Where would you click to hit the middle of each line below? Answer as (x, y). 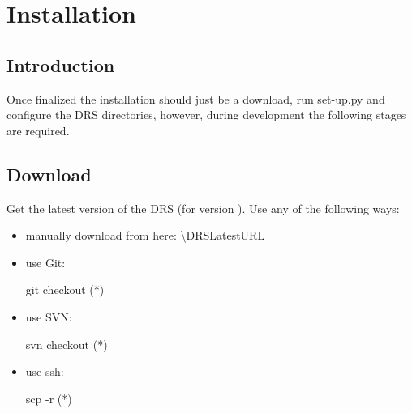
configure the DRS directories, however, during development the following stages (206, 115)
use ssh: (45, 371)
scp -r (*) (49, 398)
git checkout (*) (65, 290)
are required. (38, 130)
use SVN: (49, 316)
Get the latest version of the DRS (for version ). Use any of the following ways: (203, 208)
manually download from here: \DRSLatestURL (145, 235)
